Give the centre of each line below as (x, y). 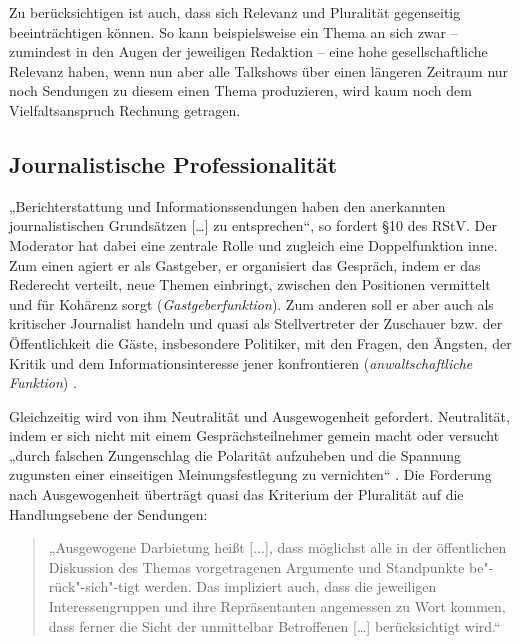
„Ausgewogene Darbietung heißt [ (151, 547)
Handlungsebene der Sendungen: (108, 513)
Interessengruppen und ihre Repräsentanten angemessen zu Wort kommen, (277, 606)
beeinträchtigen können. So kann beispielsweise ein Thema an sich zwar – (233, 31)
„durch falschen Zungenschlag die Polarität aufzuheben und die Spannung (235, 454)
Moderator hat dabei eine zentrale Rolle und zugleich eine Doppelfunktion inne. (253, 244)
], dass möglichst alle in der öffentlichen (386, 547)
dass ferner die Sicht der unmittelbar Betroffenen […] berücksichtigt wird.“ (274, 625)
